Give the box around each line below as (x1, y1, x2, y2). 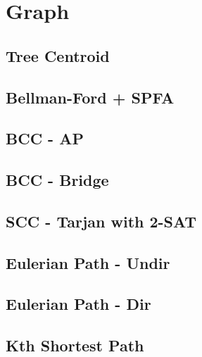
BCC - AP (6, 127, 84, 149)
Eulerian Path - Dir (6, 293, 151, 315)
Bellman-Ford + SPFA (6, 86, 175, 108)
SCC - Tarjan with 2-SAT (6, 210, 197, 232)
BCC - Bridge (6, 169, 109, 191)
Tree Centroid (6, 44, 110, 66)
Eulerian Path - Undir (6, 251, 170, 273)
